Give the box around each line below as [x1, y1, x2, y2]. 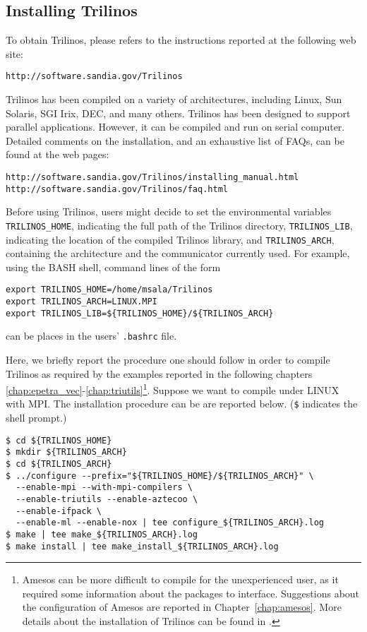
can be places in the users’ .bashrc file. [6, 328, 177, 343]
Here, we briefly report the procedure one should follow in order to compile [6, 352, 330, 367]
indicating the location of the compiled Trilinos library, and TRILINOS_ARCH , [6, 232, 335, 246]
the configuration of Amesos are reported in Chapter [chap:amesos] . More [22, 600, 342, 614]
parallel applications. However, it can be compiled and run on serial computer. [6, 119, 345, 134]
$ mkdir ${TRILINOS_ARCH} [6, 447, 127, 458]
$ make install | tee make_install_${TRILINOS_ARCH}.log [6, 541, 279, 551]
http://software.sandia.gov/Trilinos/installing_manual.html [6, 172, 299, 183]
